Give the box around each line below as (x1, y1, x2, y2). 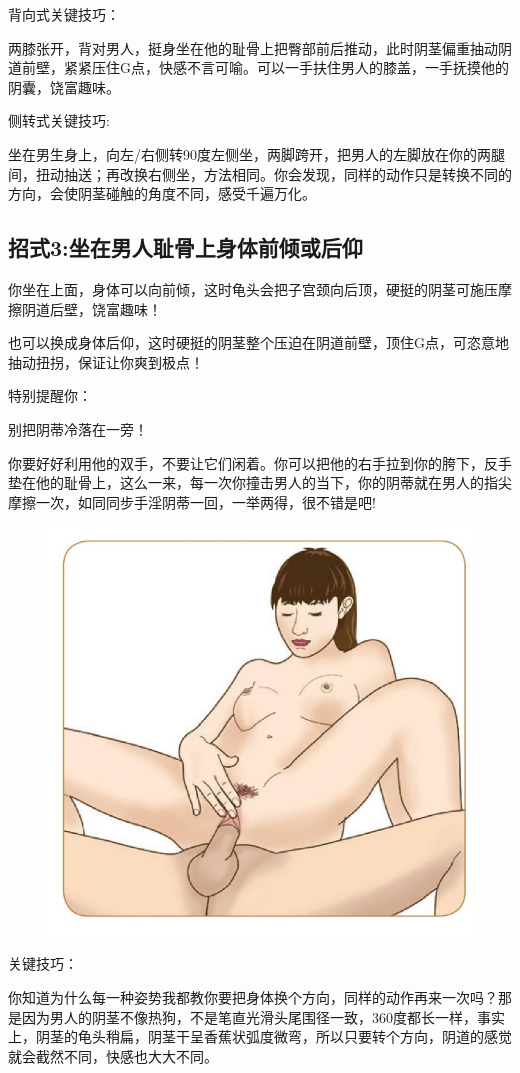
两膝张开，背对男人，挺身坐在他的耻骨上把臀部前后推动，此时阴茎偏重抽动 (8, 37, 498, 58)
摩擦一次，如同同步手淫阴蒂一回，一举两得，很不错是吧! (8, 491, 376, 512)
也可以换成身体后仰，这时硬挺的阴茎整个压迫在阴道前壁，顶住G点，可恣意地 (8, 332, 509, 353)
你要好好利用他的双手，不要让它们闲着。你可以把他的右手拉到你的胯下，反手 (8, 452, 512, 473)
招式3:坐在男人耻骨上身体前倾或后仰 (8, 232, 363, 263)
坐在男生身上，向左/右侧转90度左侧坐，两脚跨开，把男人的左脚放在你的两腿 (8, 143, 505, 164)
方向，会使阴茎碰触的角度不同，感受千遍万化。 (8, 183, 316, 204)
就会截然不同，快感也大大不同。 (8, 1045, 218, 1066)
